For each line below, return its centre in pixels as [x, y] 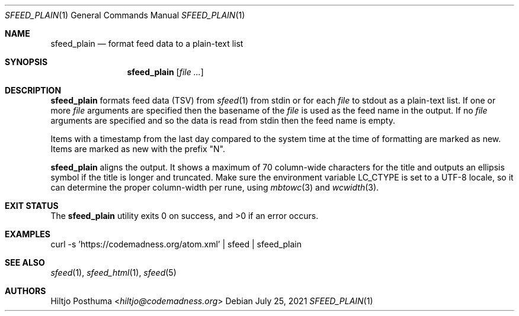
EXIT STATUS [32, 206]
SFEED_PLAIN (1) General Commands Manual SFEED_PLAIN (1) [125, 15]
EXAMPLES [28, 234]
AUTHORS [25, 291]
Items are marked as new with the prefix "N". [138, 149]
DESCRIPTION [33, 90]
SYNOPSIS [26, 62]
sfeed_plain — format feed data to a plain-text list [147, 43]
